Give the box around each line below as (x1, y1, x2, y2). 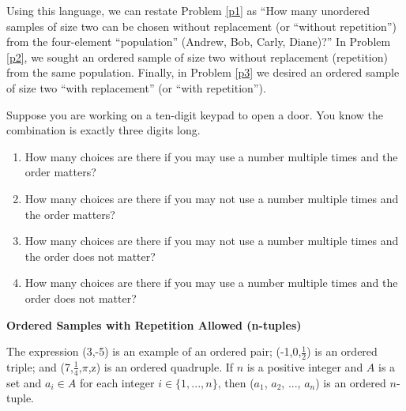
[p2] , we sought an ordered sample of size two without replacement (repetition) (6, 48, 388, 65)
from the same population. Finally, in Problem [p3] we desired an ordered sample (6, 64, 400, 81)
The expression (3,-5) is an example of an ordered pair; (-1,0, (6, 343, 302, 360)
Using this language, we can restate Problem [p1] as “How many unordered (6, 2, 370, 18)
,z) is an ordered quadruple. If (88, 358, 234, 375)
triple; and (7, (6, 358, 73, 375)
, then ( (217, 374, 254, 390)
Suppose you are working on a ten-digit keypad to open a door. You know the (6, 106, 384, 123)
